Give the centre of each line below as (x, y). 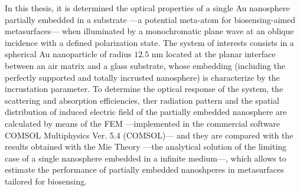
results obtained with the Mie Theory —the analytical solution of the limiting (146, 146)
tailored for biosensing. (46, 181)
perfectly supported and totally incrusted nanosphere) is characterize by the (142, 77)
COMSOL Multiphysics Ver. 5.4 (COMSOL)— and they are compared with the (149, 135)
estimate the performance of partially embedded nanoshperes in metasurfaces (144, 169)
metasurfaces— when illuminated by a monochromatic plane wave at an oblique (149, 31)
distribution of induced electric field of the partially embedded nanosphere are (146, 112)
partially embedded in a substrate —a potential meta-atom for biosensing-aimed (150, 19)
